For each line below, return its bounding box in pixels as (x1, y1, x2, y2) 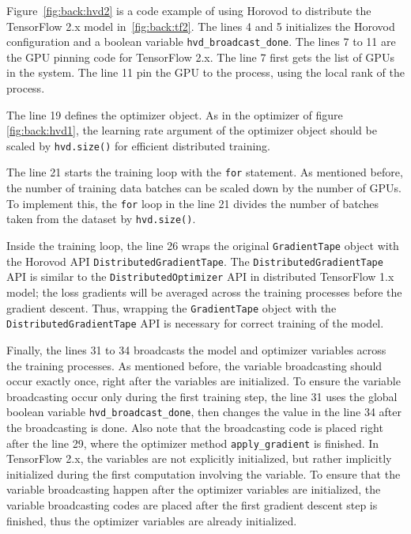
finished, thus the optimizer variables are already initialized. (6, 512, 297, 528)
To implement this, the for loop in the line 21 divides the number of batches (6, 195, 379, 211)
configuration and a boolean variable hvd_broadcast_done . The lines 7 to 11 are (6, 33, 396, 50)
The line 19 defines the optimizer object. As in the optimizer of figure (6, 106, 343, 123)
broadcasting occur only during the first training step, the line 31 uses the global (6, 388, 398, 404)
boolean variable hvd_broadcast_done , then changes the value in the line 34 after (6, 403, 402, 420)
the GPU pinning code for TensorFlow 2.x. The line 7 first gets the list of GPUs (6, 48, 394, 65)
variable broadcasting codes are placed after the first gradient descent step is (6, 496, 378, 513)
